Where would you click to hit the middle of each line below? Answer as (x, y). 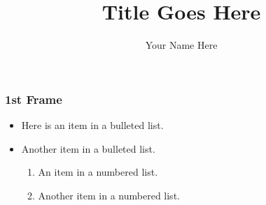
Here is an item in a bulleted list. (92, 125)
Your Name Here (181, 45)
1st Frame (34, 99)
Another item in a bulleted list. (88, 148)
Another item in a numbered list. (109, 195)
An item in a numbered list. (98, 172)
